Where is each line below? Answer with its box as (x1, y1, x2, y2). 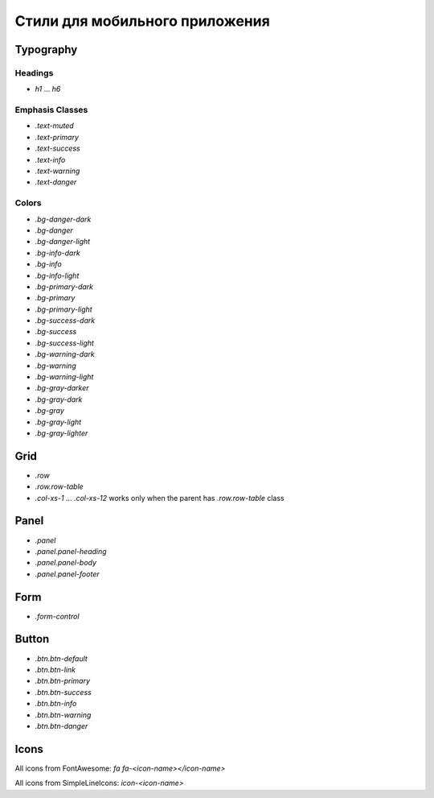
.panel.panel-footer (35, 569, 100, 579)
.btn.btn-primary (35, 676, 91, 686)
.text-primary (35, 132, 80, 142)
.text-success (35, 143, 80, 153)
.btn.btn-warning (35, 709, 92, 720)
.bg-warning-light (35, 372, 94, 382)
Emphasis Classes (14, 105, 88, 116)
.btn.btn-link (35, 664, 76, 674)
